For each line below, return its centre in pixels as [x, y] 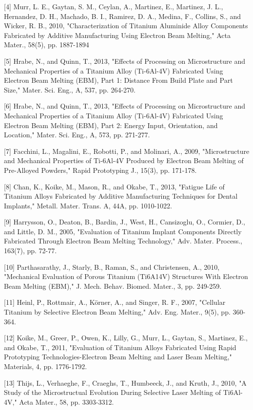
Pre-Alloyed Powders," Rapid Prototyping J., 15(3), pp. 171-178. [100, 170]
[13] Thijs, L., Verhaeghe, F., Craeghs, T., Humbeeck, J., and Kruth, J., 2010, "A [125, 382]
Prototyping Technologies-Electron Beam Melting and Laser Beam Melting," [118, 357]
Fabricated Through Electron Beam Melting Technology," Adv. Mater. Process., [123, 241]
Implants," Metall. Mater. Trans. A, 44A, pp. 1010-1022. [88, 205]
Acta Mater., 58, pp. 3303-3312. [67, 401]
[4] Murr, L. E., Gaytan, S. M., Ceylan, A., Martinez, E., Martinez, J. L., [114, 6]
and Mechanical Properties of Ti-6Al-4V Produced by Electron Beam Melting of [124, 160]
